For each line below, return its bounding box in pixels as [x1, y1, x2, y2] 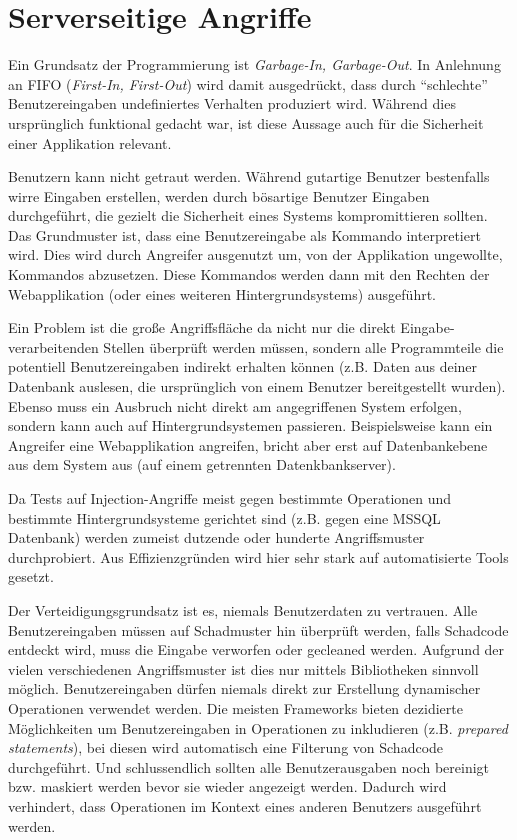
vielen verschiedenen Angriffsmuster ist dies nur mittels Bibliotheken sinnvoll [8, 658, 479, 679]
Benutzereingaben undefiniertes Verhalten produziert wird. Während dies [8, 93, 456, 114]
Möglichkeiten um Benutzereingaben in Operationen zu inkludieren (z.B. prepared [8, 717, 508, 738]
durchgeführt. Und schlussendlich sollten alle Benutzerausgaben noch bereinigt [8, 756, 490, 777]
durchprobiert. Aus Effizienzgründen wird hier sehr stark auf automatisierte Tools [8, 546, 509, 567]
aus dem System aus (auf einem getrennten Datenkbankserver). [8, 454, 396, 475]
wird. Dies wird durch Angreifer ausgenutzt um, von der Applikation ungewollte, [8, 244, 503, 265]
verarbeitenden [8, 336, 99, 357]
